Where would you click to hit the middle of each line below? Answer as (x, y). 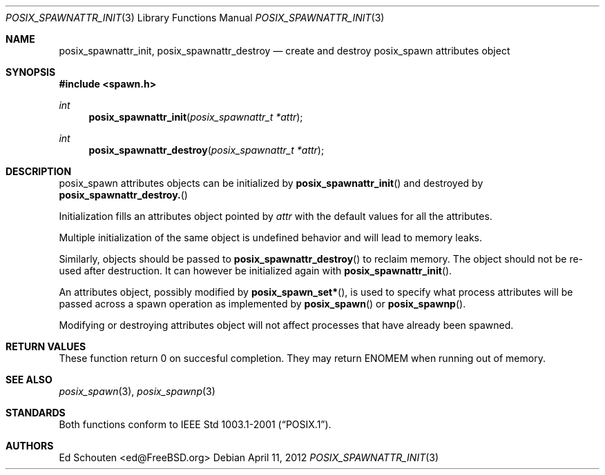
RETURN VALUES (46, 346)
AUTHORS (30, 446)
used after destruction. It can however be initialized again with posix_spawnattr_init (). (256, 271)
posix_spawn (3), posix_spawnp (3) (137, 391)
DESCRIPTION (39, 171)
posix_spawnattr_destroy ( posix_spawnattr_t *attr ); (207, 150)
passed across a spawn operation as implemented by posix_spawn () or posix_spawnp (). (262, 304)
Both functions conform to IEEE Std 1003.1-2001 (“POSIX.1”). (195, 424)
